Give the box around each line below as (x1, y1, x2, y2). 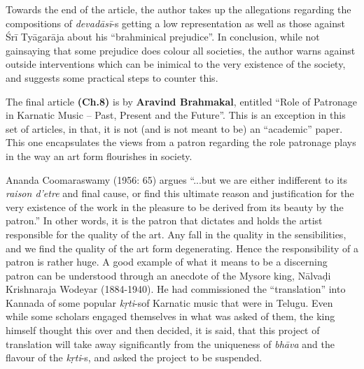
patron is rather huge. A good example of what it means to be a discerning (6, 254, 328, 269)
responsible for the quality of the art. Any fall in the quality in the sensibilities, (6, 226, 346, 241)
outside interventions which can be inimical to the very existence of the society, (6, 57, 346, 71)
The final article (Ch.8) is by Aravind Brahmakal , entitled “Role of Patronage (6, 94, 358, 108)
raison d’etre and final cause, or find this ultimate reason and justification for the (6, 186, 354, 201)
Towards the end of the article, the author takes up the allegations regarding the (6, 2, 351, 16)
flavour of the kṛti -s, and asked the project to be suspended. (6, 350, 262, 365)
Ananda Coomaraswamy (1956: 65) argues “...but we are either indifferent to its (6, 172, 348, 187)
